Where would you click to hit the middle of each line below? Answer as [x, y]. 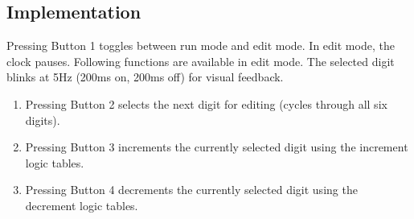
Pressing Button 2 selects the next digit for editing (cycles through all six [206, 103]
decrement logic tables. [82, 205]
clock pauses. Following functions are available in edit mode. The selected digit [201, 61]
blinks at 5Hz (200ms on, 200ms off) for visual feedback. [145, 77]
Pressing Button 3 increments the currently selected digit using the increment [217, 147]
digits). [43, 120]
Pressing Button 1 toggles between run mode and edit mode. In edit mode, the [201, 45]
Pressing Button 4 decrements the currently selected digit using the [191, 190]
